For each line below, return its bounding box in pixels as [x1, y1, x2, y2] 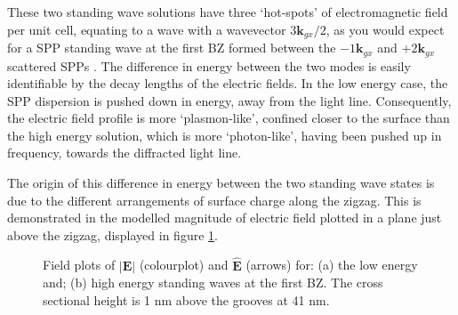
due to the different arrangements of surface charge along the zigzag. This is [7, 190, 422, 209]
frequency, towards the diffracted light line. [7, 143, 242, 162]
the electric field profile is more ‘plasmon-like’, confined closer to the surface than [7, 109, 450, 127]
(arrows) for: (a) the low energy [245, 255, 418, 274]
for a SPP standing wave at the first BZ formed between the [7, 38, 336, 57]
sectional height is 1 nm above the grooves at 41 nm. [43, 290, 330, 309]
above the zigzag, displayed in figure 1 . [7, 225, 218, 244]
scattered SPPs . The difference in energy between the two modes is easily [7, 56, 411, 75]
